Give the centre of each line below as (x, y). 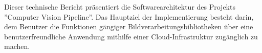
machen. (17, 46)
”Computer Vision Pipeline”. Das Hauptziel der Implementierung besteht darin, (129, 16)
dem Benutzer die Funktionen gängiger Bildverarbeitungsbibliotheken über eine (129, 26)
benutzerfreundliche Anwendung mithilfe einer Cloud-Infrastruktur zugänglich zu (131, 36)
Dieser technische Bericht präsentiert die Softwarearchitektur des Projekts (120, 7)
